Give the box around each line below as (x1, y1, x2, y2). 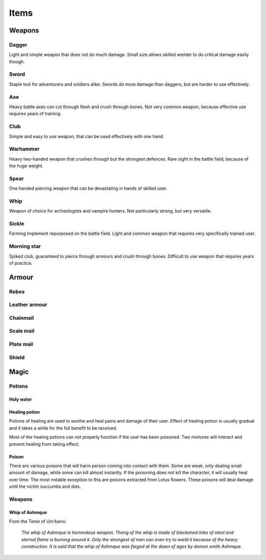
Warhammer (9, 146, 40, 153)
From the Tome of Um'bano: (9, 518, 66, 524)
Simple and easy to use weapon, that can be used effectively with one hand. (9, 133, 165, 139)
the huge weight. (9, 163, 44, 169)
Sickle (9, 220, 25, 227)
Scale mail (9, 328, 34, 335)
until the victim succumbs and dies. (9, 483, 81, 489)
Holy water (9, 396, 32, 402)
